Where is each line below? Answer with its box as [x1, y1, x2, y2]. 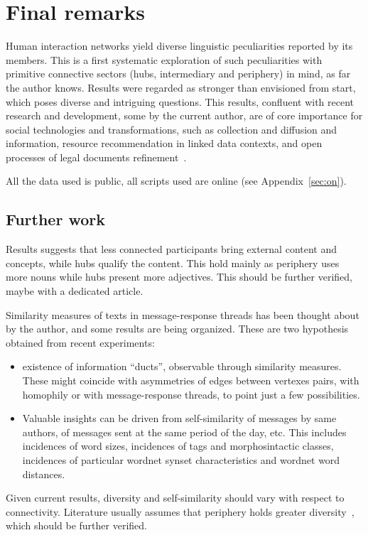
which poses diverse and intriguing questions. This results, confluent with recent [6, 94, 354, 109]
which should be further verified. [6, 518, 147, 533]
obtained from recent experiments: [6, 335, 155, 350]
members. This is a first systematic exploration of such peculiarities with [6, 52, 323, 67]
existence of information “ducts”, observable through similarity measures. [22, 359, 342, 374]
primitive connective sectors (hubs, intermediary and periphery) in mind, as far [6, 66, 351, 81]
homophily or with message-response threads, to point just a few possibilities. [22, 387, 360, 401]
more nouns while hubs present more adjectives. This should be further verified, [6, 269, 352, 284]
